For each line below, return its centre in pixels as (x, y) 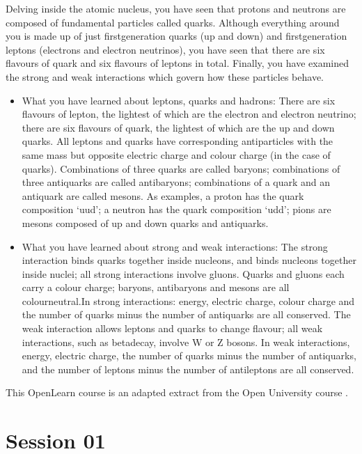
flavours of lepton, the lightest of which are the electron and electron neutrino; (189, 114)
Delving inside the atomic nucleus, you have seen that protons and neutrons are (176, 8)
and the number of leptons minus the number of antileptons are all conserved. (188, 369)
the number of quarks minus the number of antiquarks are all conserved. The (186, 314)
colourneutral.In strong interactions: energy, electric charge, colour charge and (188, 300)
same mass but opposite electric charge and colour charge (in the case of (176, 154)
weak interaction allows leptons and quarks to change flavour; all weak (172, 328)
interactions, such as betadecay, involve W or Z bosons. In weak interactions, (186, 342)
